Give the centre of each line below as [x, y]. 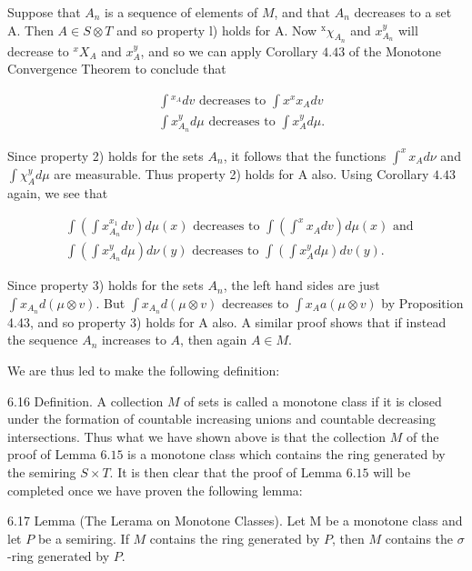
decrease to [38, 50]
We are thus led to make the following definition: [144, 370]
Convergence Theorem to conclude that [117, 69]
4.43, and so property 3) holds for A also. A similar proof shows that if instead [227, 321]
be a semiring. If [83, 538]
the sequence [43, 340]
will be [392, 471]
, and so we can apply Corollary [229, 50]
